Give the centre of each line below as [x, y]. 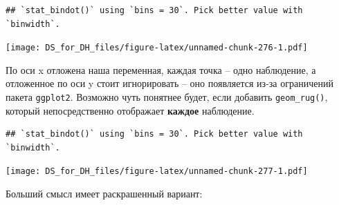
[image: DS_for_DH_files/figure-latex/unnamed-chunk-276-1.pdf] [157, 48]
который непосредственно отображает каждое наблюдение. [130, 110]
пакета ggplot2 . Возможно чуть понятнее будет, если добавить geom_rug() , [167, 97]
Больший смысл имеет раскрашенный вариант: [104, 194]
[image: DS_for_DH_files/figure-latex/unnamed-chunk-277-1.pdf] [157, 172]
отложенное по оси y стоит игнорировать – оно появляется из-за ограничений [169, 83]
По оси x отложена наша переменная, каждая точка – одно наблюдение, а [161, 69]
